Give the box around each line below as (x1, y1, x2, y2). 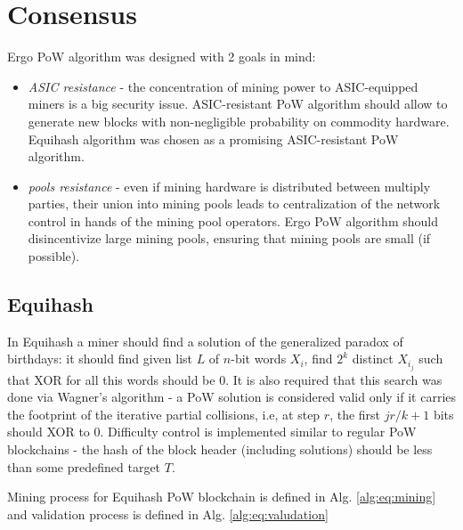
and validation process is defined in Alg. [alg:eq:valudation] (7, 504, 329, 523)
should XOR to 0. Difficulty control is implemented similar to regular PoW (7, 422, 417, 441)
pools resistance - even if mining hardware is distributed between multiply (28, 176, 431, 195)
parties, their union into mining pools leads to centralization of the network (28, 194, 441, 213)
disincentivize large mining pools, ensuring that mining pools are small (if (28, 229, 431, 248)
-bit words (231, 349, 287, 368)
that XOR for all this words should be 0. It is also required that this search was (7, 370, 443, 388)
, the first (329, 404, 381, 423)
